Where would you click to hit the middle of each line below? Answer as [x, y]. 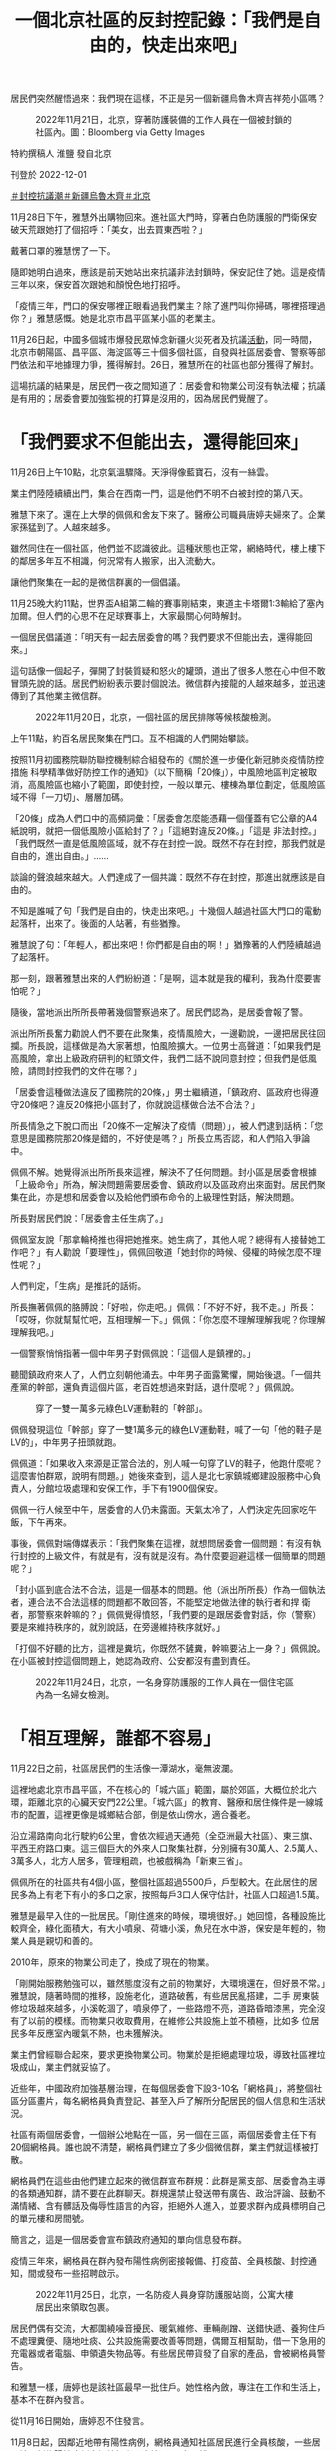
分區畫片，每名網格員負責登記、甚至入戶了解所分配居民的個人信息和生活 [167, 2101]
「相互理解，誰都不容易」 [116, 1738]
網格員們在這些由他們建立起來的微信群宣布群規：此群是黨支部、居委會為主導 [168, 2181]
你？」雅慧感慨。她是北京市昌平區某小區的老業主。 [115, 318]
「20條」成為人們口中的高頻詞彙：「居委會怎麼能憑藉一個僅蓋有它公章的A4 [164, 818]
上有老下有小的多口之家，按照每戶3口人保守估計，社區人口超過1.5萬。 [180, 1895]
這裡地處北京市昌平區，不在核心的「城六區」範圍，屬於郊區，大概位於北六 [163, 1790]
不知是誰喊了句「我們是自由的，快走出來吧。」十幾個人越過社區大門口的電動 [166, 911]
